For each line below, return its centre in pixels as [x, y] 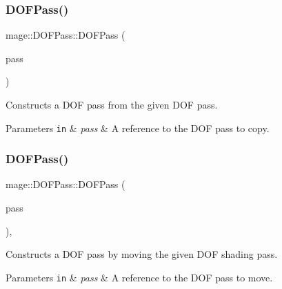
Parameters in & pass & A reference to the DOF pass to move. [139, 277]
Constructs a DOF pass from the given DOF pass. [112, 104]
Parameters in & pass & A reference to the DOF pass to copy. [138, 128]
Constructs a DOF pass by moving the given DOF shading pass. [142, 254]
